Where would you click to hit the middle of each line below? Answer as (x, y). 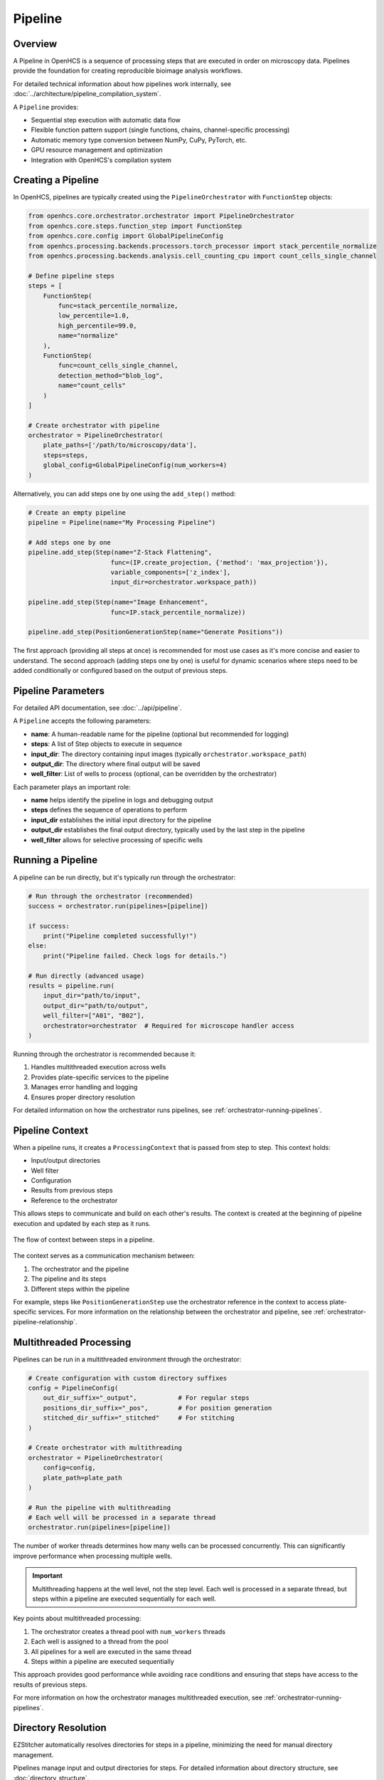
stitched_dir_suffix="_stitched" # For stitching (139, 1418)
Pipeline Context (51, 1130)
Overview (35, 44)
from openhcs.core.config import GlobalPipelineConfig (126, 236)
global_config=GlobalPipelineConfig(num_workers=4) (135, 465)
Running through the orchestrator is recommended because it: (105, 1054)
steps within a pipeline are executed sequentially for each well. (124, 1599)
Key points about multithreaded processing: (77, 1618)
